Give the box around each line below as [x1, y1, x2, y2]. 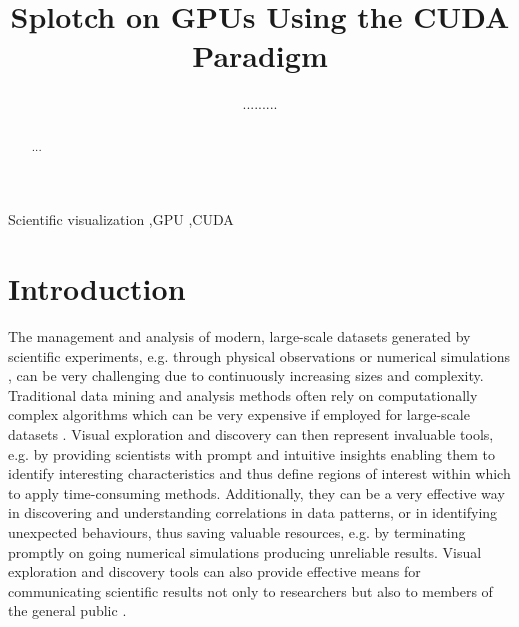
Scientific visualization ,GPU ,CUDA [8, 209, 234, 230]
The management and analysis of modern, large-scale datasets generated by [8, 326, 471, 347]
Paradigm [192, 35, 328, 76]
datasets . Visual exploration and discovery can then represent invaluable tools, [8, 424, 494, 445]
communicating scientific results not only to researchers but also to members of [8, 580, 493, 601]
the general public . [8, 600, 127, 621]
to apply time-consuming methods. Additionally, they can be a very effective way [8, 482, 505, 503]
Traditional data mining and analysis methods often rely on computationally [8, 384, 478, 405]
